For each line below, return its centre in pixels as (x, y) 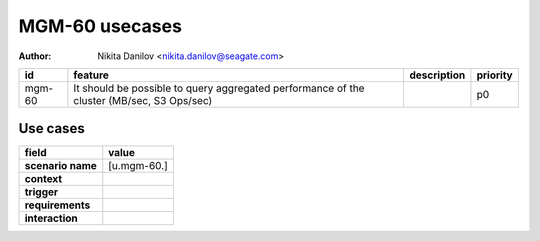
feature (91, 75)
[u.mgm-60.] (138, 166)
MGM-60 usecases (100, 26)
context (43, 179)
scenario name (60, 166)
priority (495, 75)
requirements (57, 205)
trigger (41, 192)
